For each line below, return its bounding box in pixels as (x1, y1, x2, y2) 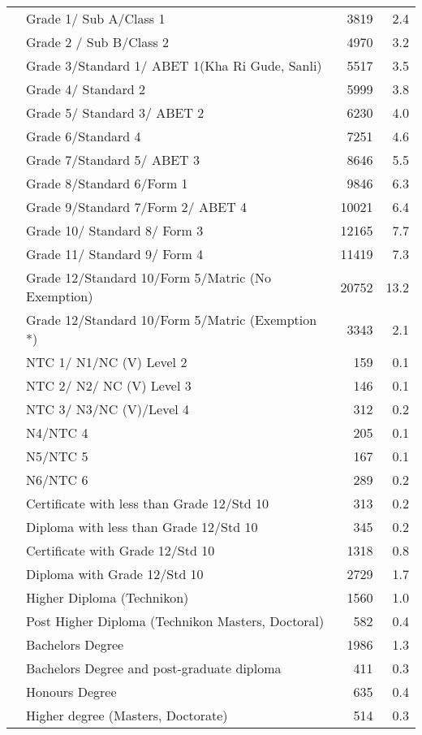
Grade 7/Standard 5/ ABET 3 (26, 150, 200, 169)
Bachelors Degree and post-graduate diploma (26, 659, 282, 677)
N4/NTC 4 (26, 423, 88, 442)
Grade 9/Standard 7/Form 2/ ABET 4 (26, 197, 248, 216)
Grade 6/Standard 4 (26, 127, 141, 145)
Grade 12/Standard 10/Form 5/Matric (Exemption (26, 310, 317, 329)
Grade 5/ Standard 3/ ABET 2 (26, 103, 205, 122)
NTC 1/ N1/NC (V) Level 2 (26, 352, 187, 371)
